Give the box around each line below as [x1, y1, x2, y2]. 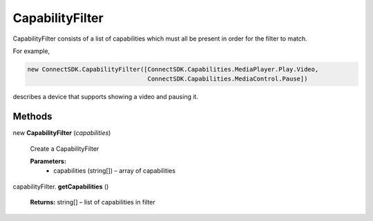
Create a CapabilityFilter [30, 145, 99, 153]
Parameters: [30, 157, 67, 165]
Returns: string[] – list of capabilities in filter [30, 198, 155, 207]
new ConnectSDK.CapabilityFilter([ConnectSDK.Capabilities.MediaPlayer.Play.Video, [27, 65, 319, 73]
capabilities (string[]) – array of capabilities [53, 167, 176, 175]
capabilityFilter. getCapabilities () [12, 182, 109, 191]
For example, [12, 47, 50, 55]
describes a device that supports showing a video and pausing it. [12, 93, 198, 101]
